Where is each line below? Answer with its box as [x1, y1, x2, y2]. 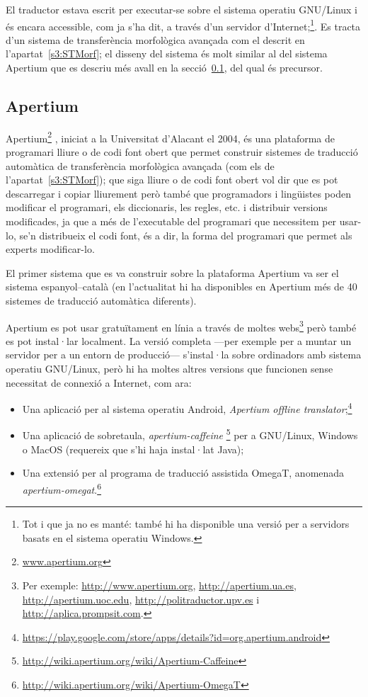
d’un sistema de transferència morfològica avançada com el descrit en [6, 32, 305, 47]
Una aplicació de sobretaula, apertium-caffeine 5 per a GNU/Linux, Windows [22, 426, 358, 443]
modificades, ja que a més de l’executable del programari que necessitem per [6, 214, 337, 229]
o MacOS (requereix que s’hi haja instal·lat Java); [22, 441, 244, 456]
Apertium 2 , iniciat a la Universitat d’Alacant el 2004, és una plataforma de [6, 128, 335, 145]
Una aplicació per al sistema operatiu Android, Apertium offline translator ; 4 [22, 399, 352, 416]
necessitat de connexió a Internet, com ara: [6, 375, 192, 390]
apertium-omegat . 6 [22, 480, 101, 497]
